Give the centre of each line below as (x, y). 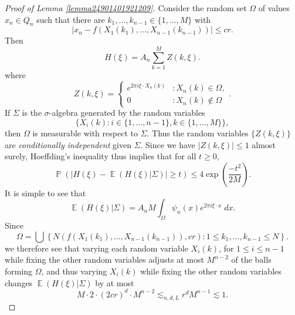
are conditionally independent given (68, 144)
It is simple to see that (45, 192)
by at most (115, 282)
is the (32, 113)
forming (19, 271)
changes (19, 282)
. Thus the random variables (198, 133)
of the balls (251, 259)
